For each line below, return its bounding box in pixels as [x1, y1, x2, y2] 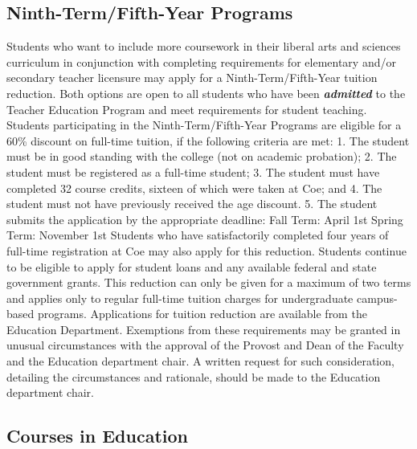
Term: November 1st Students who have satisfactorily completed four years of [6, 227, 389, 243]
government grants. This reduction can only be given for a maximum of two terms [6, 274, 411, 291]
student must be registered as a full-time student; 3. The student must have [6, 163, 380, 180]
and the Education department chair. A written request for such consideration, [6, 353, 395, 369]
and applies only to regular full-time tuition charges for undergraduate [6, 289, 354, 306]
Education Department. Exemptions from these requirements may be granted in [6, 320, 401, 337]
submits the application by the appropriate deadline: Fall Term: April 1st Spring [6, 210, 403, 227]
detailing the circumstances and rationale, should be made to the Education [6, 368, 381, 385]
